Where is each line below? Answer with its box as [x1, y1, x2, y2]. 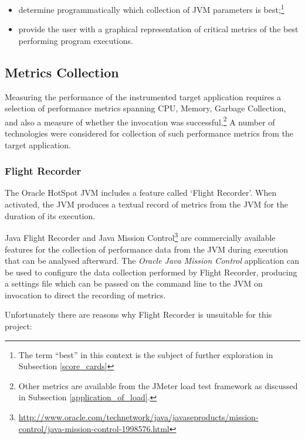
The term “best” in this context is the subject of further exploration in [18, 348, 273, 360]
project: [5, 320, 32, 332]
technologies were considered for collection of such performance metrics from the [5, 127, 294, 139]
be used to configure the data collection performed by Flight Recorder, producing [5, 266, 297, 278]
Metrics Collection [5, 63, 119, 81]
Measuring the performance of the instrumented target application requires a [5, 90, 282, 103]
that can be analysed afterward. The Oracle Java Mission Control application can [5, 254, 299, 267]
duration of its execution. [5, 209, 96, 222]
